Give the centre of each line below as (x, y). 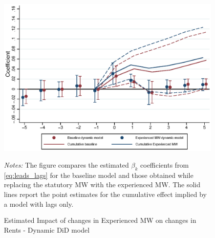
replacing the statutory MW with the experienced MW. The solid (102, 184)
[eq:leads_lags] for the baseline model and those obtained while (99, 175)
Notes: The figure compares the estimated (66, 165)
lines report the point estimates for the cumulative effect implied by (105, 194)
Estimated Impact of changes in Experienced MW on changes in (100, 220)
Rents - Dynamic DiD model (47, 229)
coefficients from (165, 165)
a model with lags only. (39, 204)
